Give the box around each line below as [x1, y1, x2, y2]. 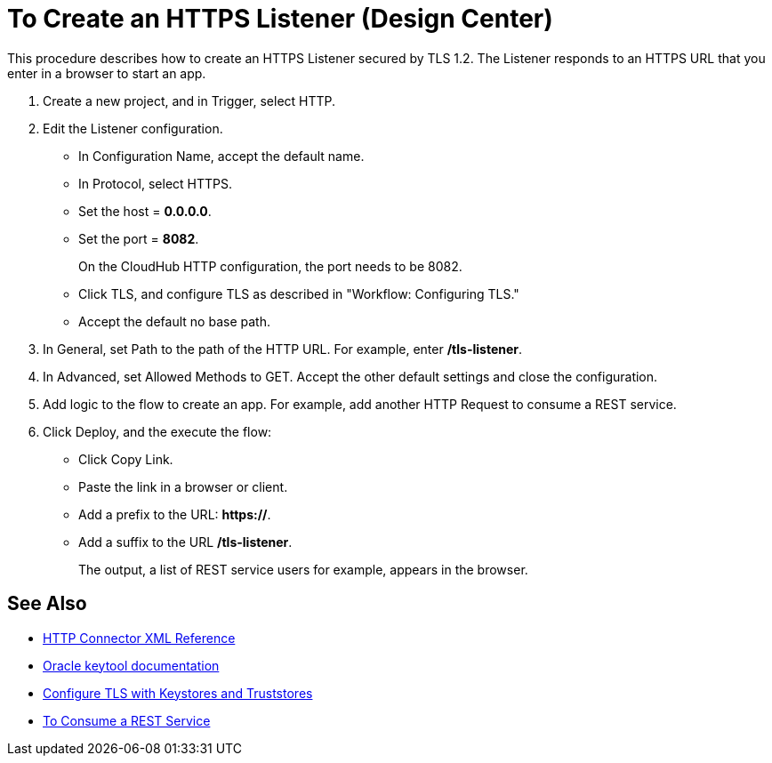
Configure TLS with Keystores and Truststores [43, 685, 313, 701]
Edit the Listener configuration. [43, 120, 223, 136]
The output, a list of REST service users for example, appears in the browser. [78, 561, 528, 577]
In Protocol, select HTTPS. [78, 175, 232, 191]
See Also [7, 592, 87, 615]
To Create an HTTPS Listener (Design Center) [7, 4, 553, 34]
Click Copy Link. [78, 451, 173, 467]
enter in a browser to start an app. [7, 65, 206, 81]
